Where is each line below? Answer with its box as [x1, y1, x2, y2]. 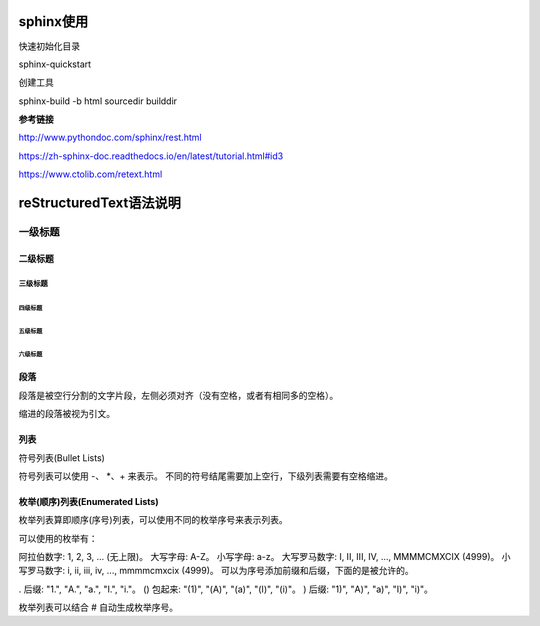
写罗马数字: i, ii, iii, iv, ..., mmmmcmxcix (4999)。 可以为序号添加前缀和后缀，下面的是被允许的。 [18, 565, 414, 577]
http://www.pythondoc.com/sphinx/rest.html [18, 131, 202, 144]
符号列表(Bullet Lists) [18, 451, 105, 464]
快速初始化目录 [18, 40, 80, 52]
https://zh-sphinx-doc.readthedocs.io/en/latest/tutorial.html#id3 [18, 150, 284, 162]
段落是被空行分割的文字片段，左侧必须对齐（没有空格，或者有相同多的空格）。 [18, 389, 339, 401]
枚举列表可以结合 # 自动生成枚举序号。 [18, 601, 179, 614]
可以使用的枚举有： [18, 532, 98, 544]
